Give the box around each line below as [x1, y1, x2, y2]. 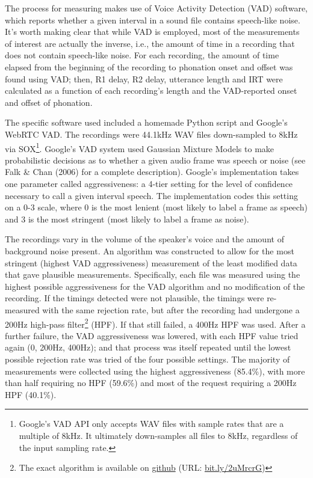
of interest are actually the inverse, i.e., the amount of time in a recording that [5, 37, 295, 49]
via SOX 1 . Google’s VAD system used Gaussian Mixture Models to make [5, 140, 274, 155]
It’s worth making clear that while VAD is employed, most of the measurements [5, 25, 300, 38]
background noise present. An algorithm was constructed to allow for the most [5, 244, 294, 257]
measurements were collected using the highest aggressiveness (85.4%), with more [5, 364, 305, 377]
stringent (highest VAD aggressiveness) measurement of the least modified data [5, 256, 297, 269]
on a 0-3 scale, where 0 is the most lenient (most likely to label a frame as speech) [5, 201, 308, 213]
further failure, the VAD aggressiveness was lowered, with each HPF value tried [5, 329, 299, 342]
